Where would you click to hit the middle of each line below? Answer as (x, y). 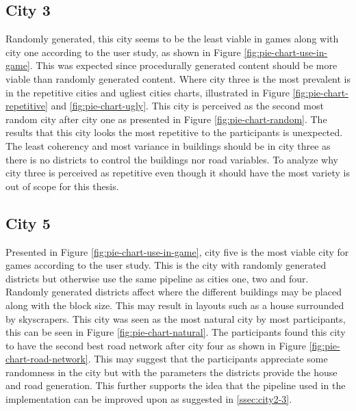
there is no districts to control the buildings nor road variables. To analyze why (172, 159)
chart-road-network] (47, 359)
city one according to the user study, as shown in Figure (123, 52)
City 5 (28, 223)
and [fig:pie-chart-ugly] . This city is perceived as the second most (187, 106)
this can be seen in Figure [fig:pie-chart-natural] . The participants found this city (176, 332)
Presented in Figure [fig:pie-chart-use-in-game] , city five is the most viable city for (177, 251)
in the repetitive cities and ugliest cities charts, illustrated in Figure (148, 92)
